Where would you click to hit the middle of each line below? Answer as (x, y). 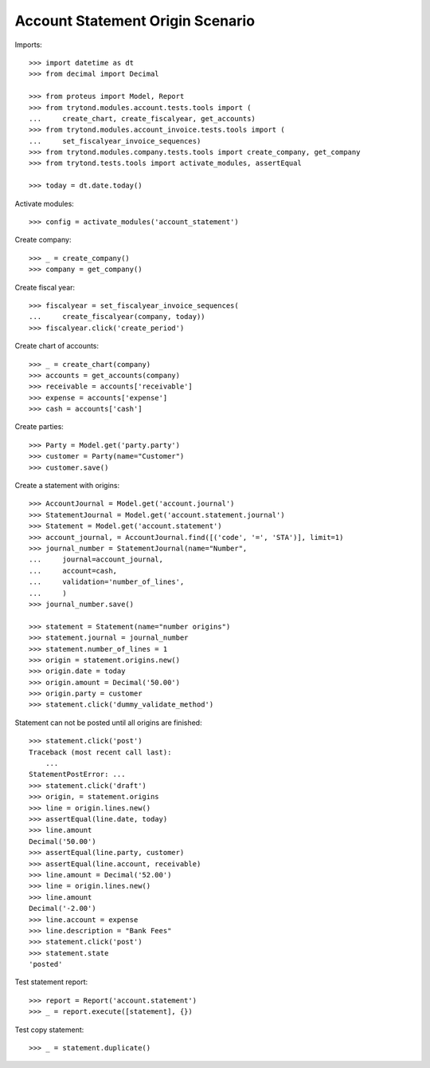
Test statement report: (51, 982)
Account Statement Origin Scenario (135, 21)
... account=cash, (73, 571)
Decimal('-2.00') (63, 908)
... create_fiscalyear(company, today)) (117, 317)
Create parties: (39, 427)
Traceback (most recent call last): (100, 752)
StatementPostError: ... (77, 774)
